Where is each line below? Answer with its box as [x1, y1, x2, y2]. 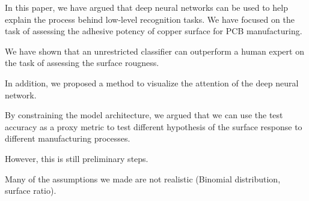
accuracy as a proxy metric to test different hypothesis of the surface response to [5, 120, 302, 133]
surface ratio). [5, 184, 57, 197]
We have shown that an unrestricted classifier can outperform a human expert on [5, 44, 304, 57]
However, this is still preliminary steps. [5, 152, 148, 164]
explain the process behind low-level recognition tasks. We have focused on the [5, 13, 295, 25]
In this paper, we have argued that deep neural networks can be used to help [5, 1, 288, 13]
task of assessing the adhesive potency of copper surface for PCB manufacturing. [5, 25, 302, 37]
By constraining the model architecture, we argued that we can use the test [5, 109, 283, 121]
